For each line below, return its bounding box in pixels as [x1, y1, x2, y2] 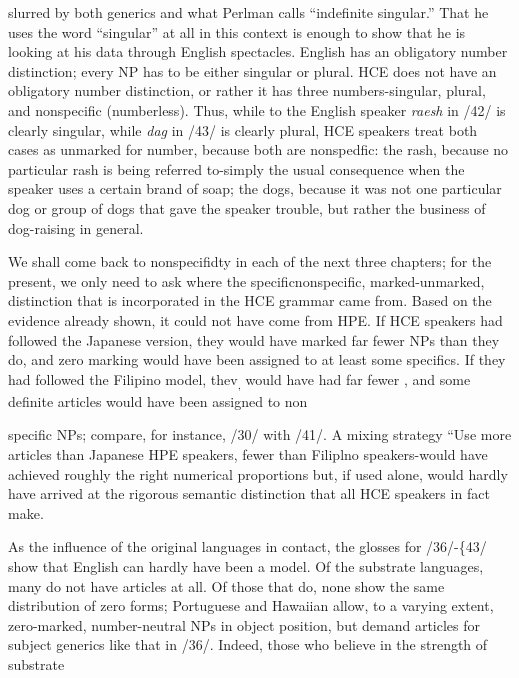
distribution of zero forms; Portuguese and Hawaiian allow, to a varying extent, [8, 595, 494, 616]
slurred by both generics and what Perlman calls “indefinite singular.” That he [8, 2, 489, 22]
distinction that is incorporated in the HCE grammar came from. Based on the [8, 290, 492, 311]
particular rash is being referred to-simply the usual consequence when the [8, 158, 465, 179]
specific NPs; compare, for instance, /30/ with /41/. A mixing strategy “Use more [8, 424, 512, 445]
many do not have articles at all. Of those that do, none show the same [8, 575, 445, 596]
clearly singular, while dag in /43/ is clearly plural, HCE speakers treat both [8, 119, 478, 140]
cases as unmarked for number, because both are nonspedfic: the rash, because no [8, 139, 509, 160]
